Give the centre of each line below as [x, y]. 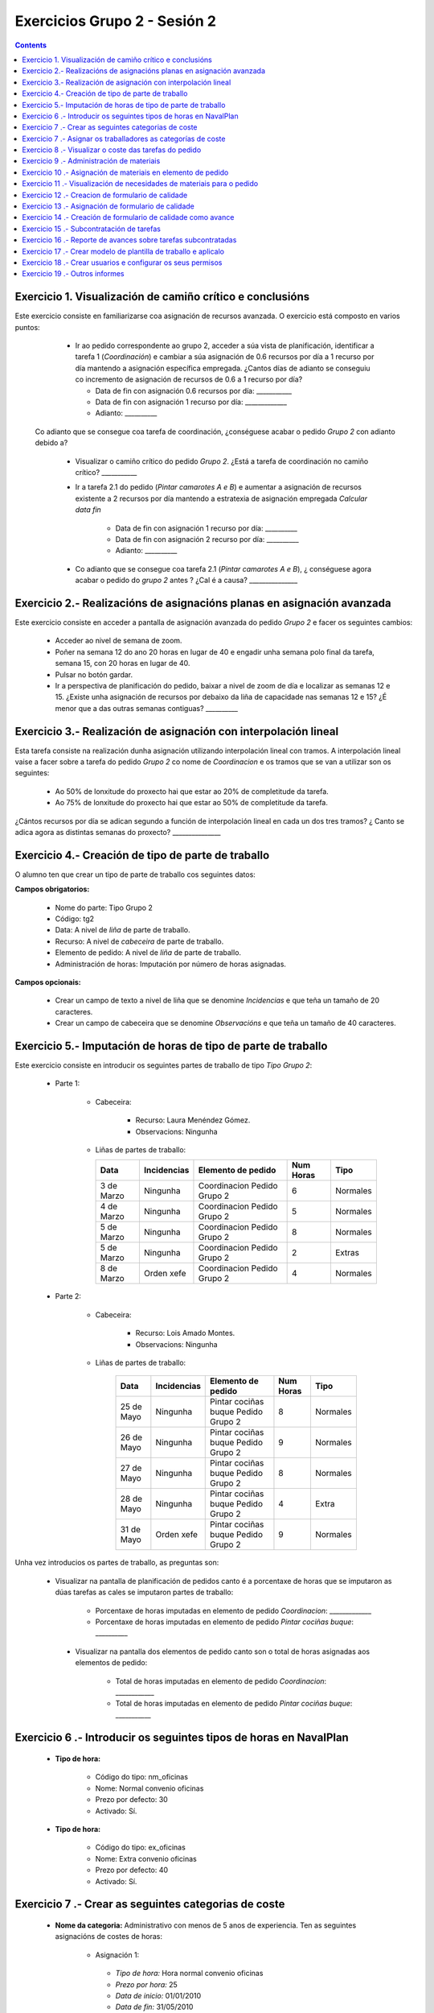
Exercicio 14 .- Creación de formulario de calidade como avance [128, 217]
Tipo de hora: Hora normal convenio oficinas [189, 1974]
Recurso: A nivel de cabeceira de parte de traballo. [139, 941]
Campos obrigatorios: [52, 889]
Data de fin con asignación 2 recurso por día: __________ [207, 539]
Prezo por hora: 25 [147, 1984]
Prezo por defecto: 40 [132, 1870]
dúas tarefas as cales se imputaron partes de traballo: [144, 1592]
